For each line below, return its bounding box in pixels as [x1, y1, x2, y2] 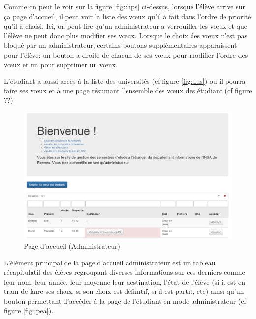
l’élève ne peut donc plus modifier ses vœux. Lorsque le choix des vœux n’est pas [4, 30, 248, 40]
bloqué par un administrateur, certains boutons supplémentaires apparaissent [4, 40, 237, 50]
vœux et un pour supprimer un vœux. [4, 59, 118, 69]
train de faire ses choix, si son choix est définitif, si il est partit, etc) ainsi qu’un [4, 286, 244, 296]
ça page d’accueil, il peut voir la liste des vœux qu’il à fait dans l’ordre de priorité [4, 11, 251, 21]
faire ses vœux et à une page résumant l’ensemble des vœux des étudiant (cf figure [4, 85, 252, 95]
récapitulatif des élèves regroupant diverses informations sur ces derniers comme [4, 267, 245, 277]
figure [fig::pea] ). [4, 305, 54, 316]
